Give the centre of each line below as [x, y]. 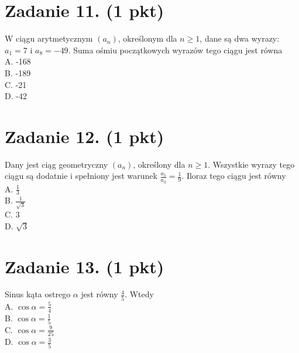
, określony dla [159, 164]
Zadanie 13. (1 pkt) [85, 266]
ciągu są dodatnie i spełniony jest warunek [81, 176]
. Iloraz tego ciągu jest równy [234, 176]
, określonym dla [147, 38]
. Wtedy [139, 294]
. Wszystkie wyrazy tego [251, 164]
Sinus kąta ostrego [38, 294]
